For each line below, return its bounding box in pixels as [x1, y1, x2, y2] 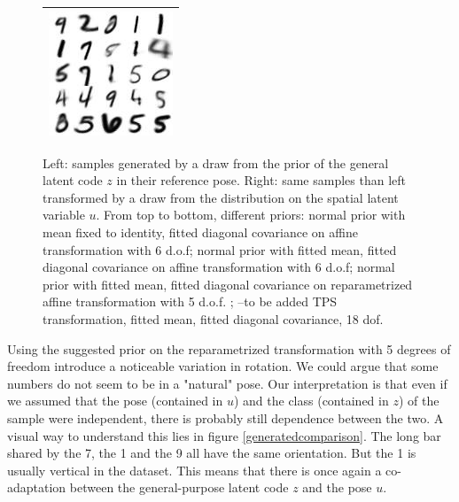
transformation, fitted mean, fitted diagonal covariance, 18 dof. [43, 309, 384, 328]
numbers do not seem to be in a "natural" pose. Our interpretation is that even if [7, 374, 447, 392]
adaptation [7, 478, 66, 497]
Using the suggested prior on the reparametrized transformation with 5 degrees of [7, 339, 451, 358]
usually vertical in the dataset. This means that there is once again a [7, 460, 382, 479]
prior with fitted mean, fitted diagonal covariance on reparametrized [43, 274, 413, 293]
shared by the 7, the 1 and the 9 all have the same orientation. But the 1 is [7, 444, 416, 462]
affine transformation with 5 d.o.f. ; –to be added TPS [43, 292, 338, 311]
